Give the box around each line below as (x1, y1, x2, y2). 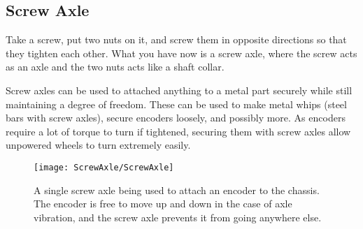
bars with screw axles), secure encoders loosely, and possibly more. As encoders (6, 110, 346, 125)
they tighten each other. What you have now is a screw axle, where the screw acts (6, 45, 357, 60)
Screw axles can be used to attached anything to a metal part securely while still (6, 82, 353, 97)
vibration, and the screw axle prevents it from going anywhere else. (34, 209, 322, 224)
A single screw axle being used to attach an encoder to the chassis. (34, 182, 320, 197)
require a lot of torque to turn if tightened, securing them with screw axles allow (6, 124, 351, 138)
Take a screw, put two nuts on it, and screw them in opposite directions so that (6, 32, 347, 47)
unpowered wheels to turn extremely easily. (6, 138, 191, 152)
